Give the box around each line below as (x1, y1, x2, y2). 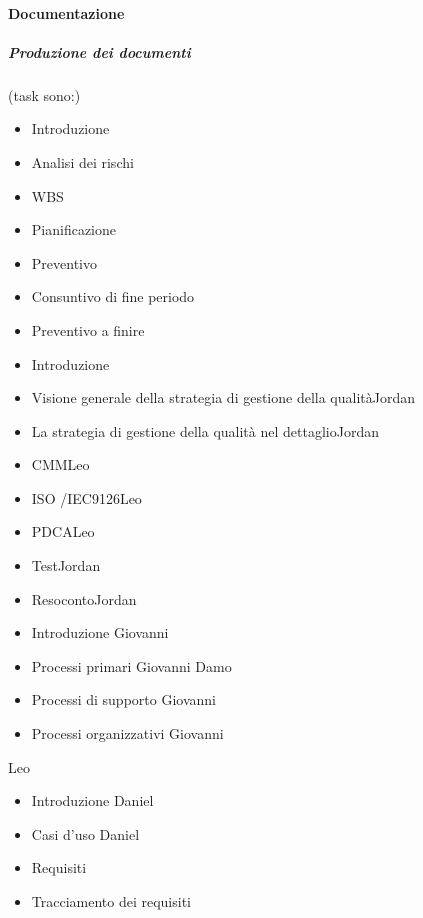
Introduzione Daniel (31, 790, 154, 811)
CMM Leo (31, 454, 90, 475)
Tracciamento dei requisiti (31, 891, 192, 911)
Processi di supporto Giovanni (31, 689, 216, 710)
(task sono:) (8, 84, 81, 105)
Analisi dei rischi (31, 151, 134, 172)
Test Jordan (31, 555, 101, 576)
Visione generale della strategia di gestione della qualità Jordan (31, 387, 416, 408)
